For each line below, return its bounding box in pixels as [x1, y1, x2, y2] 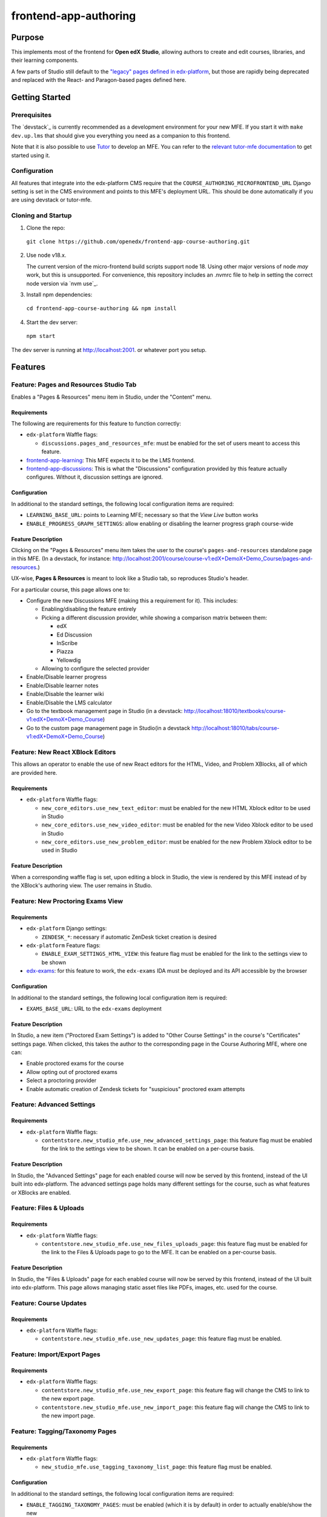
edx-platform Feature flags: [26, 941, 101, 949]
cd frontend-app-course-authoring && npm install [26, 305, 177, 312]
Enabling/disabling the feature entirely [41, 606, 136, 613]
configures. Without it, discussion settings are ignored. [26, 473, 163, 481]
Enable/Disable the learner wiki [26, 691, 104, 698]
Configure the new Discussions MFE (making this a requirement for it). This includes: [26, 596, 238, 604]
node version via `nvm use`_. [26, 280, 98, 287]
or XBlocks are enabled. [11, 1189, 71, 1196]
